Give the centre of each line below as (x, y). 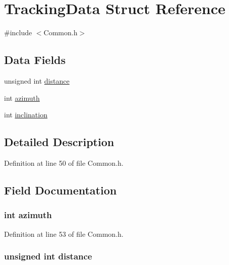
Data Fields (35, 60)
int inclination (26, 115)
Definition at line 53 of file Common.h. (64, 234)
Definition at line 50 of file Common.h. (64, 162)
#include (18, 32)
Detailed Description (59, 142)
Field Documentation (61, 190)
